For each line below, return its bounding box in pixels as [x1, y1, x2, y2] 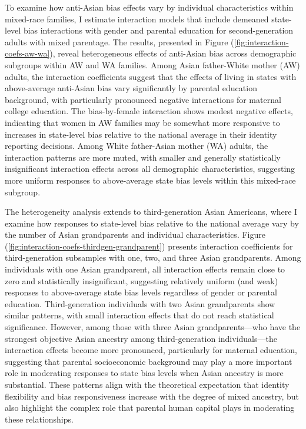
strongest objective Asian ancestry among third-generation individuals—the [5, 332, 277, 344]
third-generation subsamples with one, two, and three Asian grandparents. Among [5, 251, 301, 264]
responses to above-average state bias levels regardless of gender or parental [5, 286, 277, 298]
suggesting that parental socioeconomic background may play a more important [5, 355, 292, 367]
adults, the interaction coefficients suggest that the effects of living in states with [5, 70, 297, 82]
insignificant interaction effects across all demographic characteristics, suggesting [5, 162, 295, 175]
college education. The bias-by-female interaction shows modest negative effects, [5, 105, 293, 117]
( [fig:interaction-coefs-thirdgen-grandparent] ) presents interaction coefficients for [5, 240, 293, 252]
